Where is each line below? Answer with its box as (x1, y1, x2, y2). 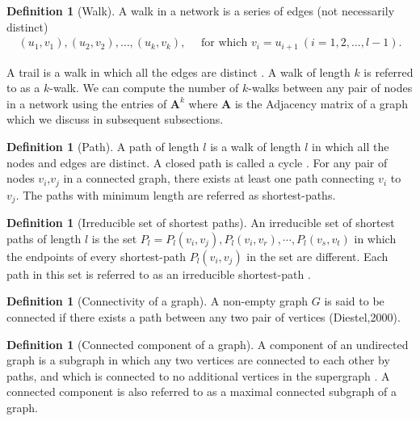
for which (201, 37, 248, 49)
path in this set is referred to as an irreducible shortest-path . (6, 265, 311, 282)
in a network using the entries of (6, 95, 167, 112)
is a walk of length (210, 138, 301, 155)
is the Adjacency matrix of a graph (234, 95, 408, 112)
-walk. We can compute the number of (49, 79, 239, 96)
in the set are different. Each (246, 247, 388, 264)
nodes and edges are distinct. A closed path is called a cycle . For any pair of (6, 154, 388, 171)
